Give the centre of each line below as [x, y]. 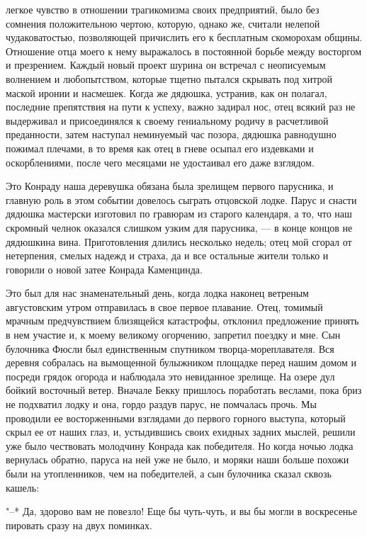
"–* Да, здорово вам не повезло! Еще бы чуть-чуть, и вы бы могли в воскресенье [181, 511]
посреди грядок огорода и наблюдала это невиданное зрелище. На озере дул [170, 376]
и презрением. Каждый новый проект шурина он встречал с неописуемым [166, 65]
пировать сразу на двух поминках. [79, 525]
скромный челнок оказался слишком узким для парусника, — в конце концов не [179, 227]
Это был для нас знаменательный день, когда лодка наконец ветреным [157, 293]
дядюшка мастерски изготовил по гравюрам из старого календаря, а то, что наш [179, 214]
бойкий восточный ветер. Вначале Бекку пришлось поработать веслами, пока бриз [184, 390]
